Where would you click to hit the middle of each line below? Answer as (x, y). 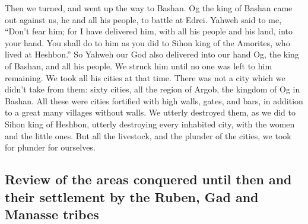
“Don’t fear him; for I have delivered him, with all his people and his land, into (149, 31)
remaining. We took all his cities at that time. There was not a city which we (145, 77)
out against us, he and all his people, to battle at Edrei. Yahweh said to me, (143, 19)
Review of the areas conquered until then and (148, 179)
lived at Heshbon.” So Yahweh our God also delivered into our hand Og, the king (152, 54)
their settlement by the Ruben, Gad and (132, 196)
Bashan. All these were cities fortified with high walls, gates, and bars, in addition (154, 100)
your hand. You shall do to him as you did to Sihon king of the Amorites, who (147, 42)
